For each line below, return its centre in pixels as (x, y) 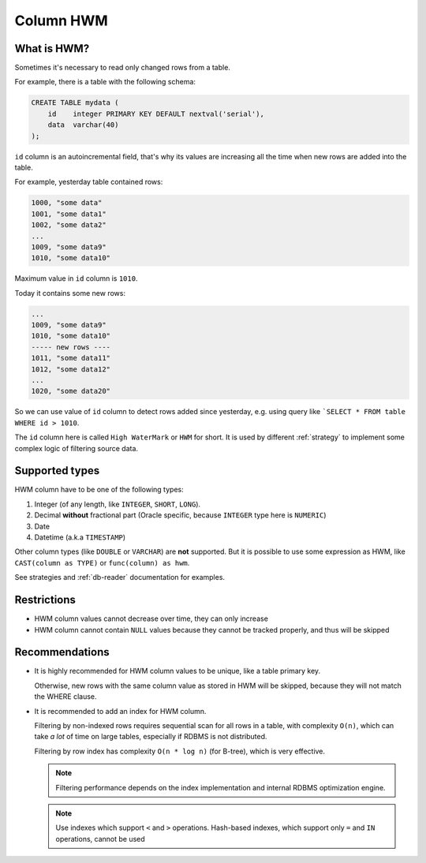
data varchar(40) (83, 125)
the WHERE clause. (66, 697)
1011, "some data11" (71, 358)
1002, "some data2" (69, 225)
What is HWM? (52, 49)
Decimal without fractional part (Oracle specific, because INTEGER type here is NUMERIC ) (180, 515)
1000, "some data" (67, 203)
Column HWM (61, 21)
